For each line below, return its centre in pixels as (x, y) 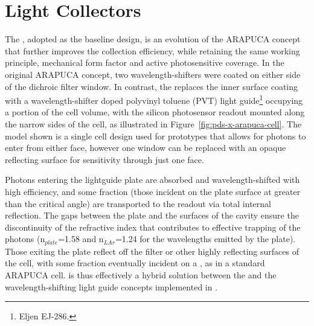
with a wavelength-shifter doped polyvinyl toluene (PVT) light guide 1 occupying (154, 99)
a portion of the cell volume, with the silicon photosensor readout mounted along (155, 112)
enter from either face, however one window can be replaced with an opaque (146, 148)
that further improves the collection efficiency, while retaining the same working (152, 50)
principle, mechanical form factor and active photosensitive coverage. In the (145, 62)
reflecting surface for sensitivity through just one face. (104, 159)
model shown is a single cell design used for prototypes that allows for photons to (155, 136)
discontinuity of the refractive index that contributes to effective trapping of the (153, 227)
